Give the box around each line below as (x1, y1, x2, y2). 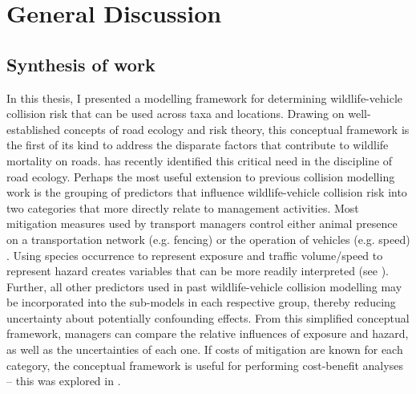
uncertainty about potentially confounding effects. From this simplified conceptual (6, 309, 410, 326)
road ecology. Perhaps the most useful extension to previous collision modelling (6, 168, 395, 185)
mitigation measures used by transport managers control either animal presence (6, 215, 398, 232)
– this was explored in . (6, 372, 121, 389)
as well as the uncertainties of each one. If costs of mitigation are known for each (6, 341, 403, 358)
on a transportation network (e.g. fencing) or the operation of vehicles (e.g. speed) (6, 230, 410, 247)
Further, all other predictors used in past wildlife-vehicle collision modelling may (6, 278, 402, 294)
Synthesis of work (6, 51, 155, 76)
